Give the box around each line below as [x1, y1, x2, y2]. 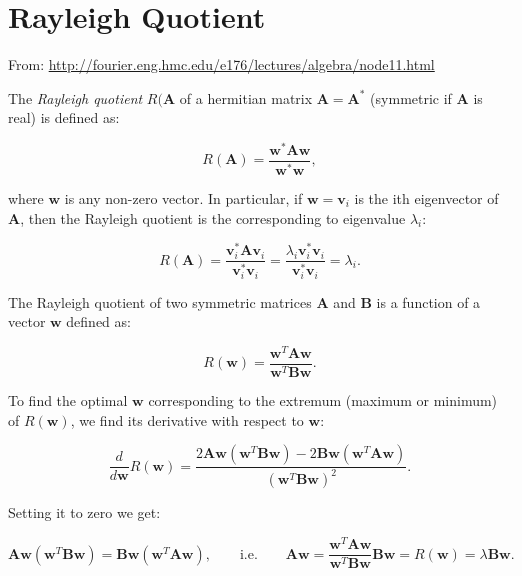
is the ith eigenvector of [354, 187, 499, 208]
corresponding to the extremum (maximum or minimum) [148, 389, 498, 410]
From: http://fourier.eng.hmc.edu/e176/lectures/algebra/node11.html [8, 54, 435, 75]
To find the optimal [8, 389, 128, 410]
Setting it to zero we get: [8, 502, 161, 523]
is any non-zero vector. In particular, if [64, 187, 303, 208]
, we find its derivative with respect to [70, 409, 304, 430]
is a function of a [376, 291, 481, 312]
